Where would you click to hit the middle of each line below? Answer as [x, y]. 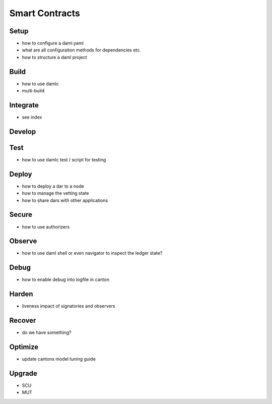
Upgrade [23, 373]
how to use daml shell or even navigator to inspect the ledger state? [92, 253]
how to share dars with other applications [65, 200]
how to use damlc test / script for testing [64, 159]
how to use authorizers [46, 226]
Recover [23, 321]
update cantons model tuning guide [59, 359]
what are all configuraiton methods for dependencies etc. [81, 50]
